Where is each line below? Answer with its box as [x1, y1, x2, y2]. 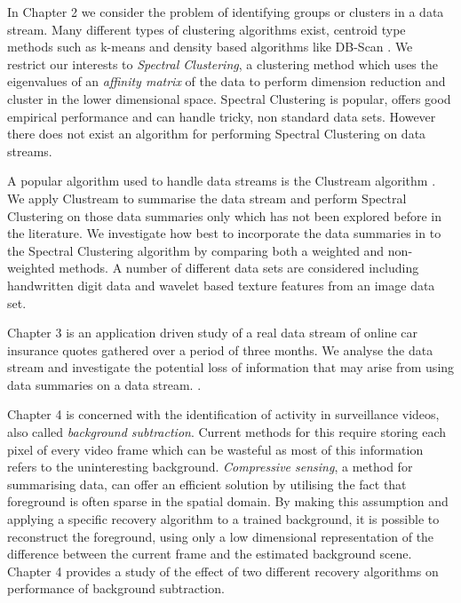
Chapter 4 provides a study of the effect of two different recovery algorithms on [7, 561, 439, 580]
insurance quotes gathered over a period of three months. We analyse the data [7, 340, 433, 359]
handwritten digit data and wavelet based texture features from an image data [7, 275, 435, 294]
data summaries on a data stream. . [7, 375, 202, 393]
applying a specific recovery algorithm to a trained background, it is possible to [7, 510, 440, 528]
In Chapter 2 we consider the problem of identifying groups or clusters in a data [7, 3, 444, 20]
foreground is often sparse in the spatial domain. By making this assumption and [7, 492, 449, 511]
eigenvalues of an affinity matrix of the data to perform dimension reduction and [7, 72, 446, 91]
